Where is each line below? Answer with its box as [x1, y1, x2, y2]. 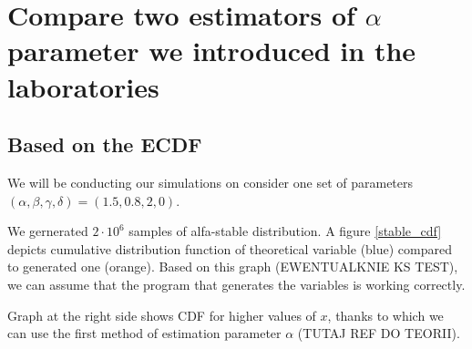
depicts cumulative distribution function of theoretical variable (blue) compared [7, 239, 453, 258]
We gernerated [7, 221, 88, 241]
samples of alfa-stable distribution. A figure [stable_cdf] [128, 221, 442, 241]
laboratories [7, 67, 159, 105]
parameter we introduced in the [7, 32, 416, 69]
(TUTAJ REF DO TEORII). [297, 323, 460, 343]
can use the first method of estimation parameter [7, 323, 282, 343]
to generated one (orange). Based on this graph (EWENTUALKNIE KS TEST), [7, 257, 458, 276]
